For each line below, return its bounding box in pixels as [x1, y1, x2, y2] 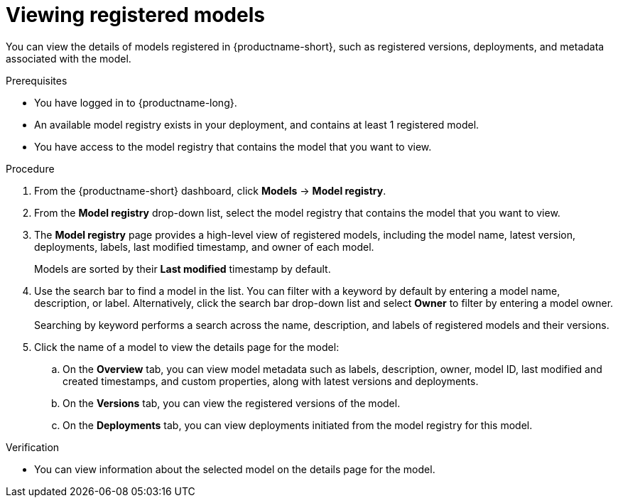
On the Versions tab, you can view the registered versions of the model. [63, 396, 401, 409]
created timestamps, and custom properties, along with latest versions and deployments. [63, 374, 479, 387]
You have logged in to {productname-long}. [34, 96, 237, 109]
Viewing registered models [6, 3, 265, 27]
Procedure [6, 162, 55, 175]
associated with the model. [6, 52, 131, 65]
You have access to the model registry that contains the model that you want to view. [34, 140, 432, 153]
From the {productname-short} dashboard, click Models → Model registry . [34, 184, 386, 197]
